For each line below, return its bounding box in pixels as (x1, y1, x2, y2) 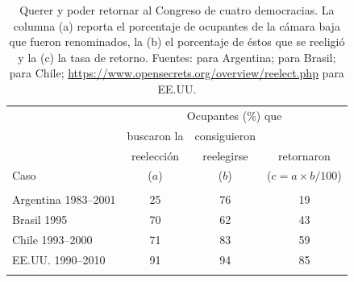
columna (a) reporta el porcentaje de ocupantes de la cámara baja (13, 17, 340, 34)
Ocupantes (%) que (186, 106, 282, 123)
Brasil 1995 (12, 211, 68, 228)
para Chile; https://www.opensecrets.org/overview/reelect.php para (9, 64, 344, 81)
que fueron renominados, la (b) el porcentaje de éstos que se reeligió (9, 33, 345, 50)
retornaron (278, 147, 331, 164)
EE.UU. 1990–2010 (12, 251, 106, 267)
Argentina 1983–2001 (12, 191, 116, 208)
